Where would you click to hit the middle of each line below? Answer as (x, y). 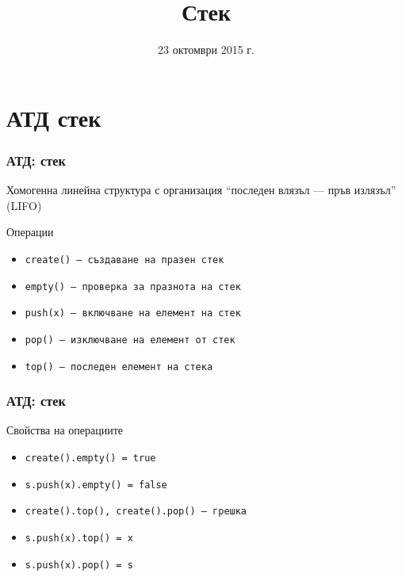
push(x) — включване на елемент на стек (133, 313)
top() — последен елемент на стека (119, 367)
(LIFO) (24, 205)
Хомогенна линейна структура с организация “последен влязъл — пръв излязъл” (201, 190)
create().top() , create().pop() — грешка (136, 512)
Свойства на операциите (65, 430)
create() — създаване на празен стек (124, 260)
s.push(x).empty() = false (96, 485)
